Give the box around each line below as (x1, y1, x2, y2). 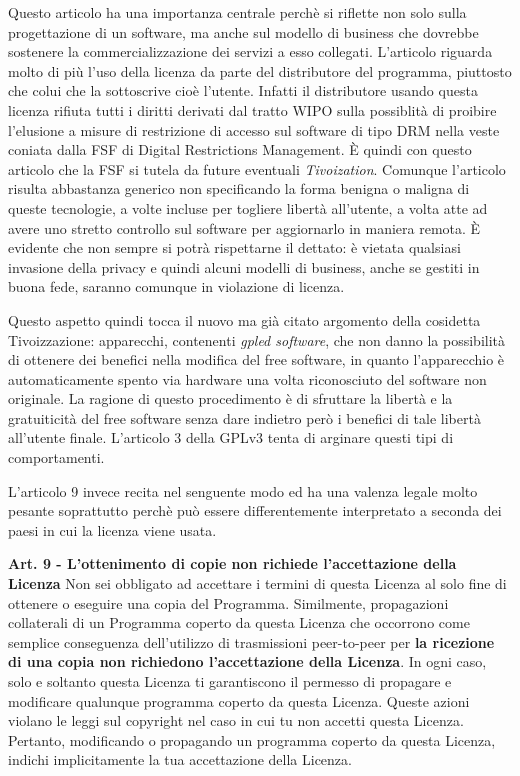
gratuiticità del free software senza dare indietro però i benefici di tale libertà (8, 407, 481, 428)
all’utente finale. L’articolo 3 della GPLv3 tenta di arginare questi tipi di (8, 427, 454, 448)
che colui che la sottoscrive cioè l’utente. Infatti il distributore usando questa (8, 80, 478, 101)
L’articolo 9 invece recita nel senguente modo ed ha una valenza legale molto (8, 480, 478, 501)
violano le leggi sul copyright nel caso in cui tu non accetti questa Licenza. (8, 710, 464, 731)
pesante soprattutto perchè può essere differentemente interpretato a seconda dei (8, 500, 502, 521)
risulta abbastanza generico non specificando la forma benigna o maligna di (8, 178, 470, 199)
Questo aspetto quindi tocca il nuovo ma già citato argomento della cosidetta (8, 309, 481, 330)
